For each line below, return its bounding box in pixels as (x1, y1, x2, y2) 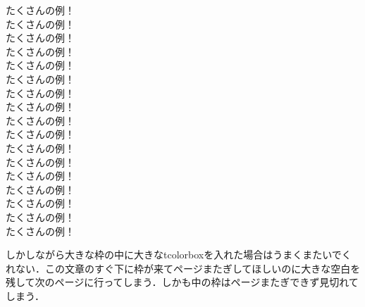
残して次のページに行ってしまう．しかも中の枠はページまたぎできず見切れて (6, 275, 359, 289)
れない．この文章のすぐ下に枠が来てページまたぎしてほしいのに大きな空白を (6, 261, 361, 275)
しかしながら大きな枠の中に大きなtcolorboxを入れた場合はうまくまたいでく (6, 247, 352, 262)
